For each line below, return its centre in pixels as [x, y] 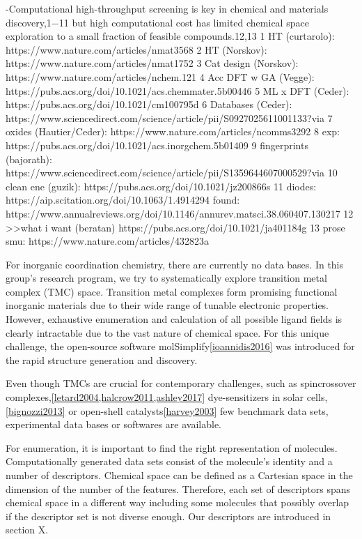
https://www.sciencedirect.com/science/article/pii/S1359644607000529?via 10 [172, 173]
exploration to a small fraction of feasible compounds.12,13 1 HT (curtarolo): [170, 36]
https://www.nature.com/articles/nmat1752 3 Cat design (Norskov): [152, 63]
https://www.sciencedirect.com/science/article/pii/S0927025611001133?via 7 [169, 117]
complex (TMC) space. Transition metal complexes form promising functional [172, 291]
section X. [27, 530]
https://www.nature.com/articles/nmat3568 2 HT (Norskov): [136, 49]
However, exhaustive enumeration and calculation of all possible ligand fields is [174, 319]
